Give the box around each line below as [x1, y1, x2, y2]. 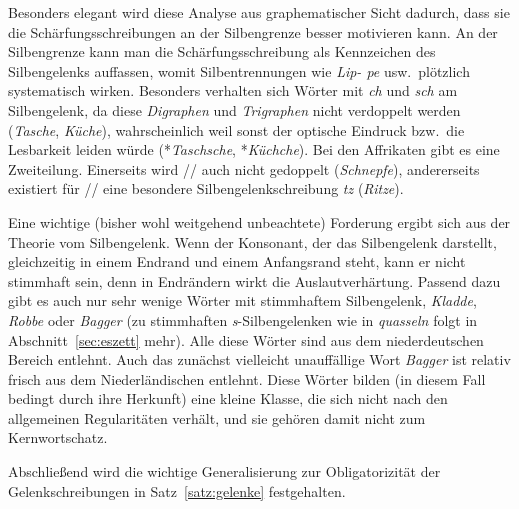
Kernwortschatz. [8, 427, 108, 448]
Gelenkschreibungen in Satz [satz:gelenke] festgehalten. [8, 480, 346, 501]
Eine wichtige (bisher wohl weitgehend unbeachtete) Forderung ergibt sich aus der [8, 211, 511, 232]
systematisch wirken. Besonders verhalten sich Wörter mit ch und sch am [8, 80, 458, 101]
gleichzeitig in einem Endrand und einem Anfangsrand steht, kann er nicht [8, 251, 466, 272]
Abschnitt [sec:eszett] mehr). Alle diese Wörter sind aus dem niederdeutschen [8, 329, 484, 350]
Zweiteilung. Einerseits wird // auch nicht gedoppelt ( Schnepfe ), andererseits [8, 158, 480, 179]
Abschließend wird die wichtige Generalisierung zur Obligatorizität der [8, 461, 441, 482]
